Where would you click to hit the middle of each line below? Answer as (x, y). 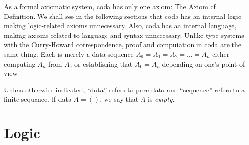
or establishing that (104, 63)
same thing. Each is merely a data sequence (69, 54)
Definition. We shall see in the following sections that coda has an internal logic (123, 16)
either (221, 54)
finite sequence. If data (38, 99)
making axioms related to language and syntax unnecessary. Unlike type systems (124, 35)
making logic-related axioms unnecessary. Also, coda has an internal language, (120, 26)
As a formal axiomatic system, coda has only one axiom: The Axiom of (110, 6)
